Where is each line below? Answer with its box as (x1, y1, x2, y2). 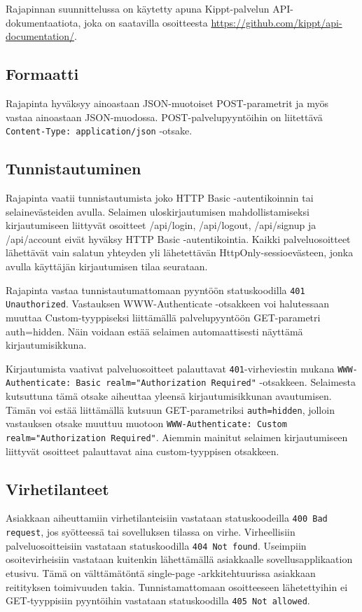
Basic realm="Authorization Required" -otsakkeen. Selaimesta (76, 375, 356, 389)
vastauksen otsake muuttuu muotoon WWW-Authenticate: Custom (6, 416, 287, 431)
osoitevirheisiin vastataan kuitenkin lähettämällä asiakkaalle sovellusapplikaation (6, 552, 353, 566)
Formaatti (6, 63, 79, 85)
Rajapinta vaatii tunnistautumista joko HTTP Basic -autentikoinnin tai (6, 190, 314, 205)
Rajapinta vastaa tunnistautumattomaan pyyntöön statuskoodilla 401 (6, 282, 305, 297)
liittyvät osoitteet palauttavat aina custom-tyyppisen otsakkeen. (6, 443, 279, 458)
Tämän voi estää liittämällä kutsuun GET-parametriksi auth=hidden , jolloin (6, 402, 335, 417)
